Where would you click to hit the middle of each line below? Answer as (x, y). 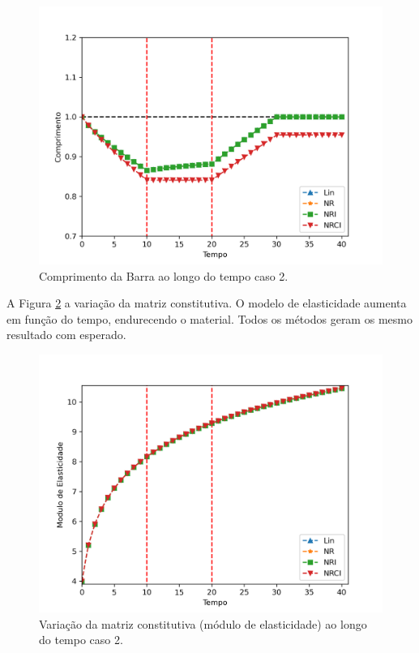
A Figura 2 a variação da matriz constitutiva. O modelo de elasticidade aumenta (207, 303)
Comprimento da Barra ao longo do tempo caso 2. (164, 275)
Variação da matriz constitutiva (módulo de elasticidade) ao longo (203, 623)
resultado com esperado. (66, 335)
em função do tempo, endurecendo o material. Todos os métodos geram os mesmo (209, 318)
